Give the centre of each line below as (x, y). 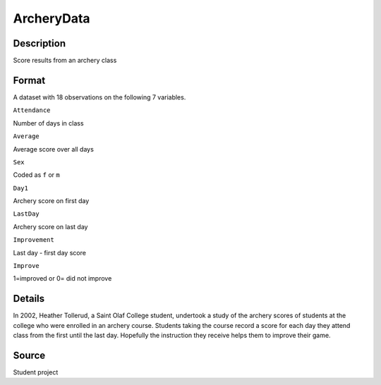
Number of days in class (48, 123)
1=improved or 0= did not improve (62, 279)
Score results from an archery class (65, 61)
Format (29, 80)
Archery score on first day (51, 201)
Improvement (34, 240)
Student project (36, 372)
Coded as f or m (36, 175)
